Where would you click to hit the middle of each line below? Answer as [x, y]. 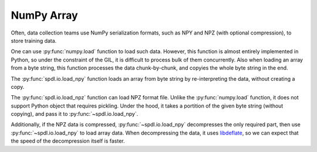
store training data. [34, 40]
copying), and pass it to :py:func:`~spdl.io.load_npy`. [75, 114]
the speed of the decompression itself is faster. [68, 141]
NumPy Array [45, 15]
